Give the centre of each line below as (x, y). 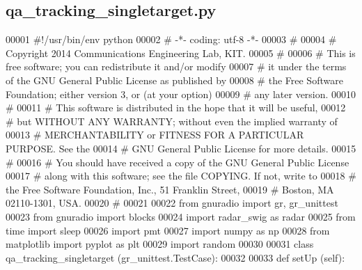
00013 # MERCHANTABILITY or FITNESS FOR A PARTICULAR (155, 135)
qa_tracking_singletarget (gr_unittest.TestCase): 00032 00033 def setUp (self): (175, 257)
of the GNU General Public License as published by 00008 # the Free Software (174, 80)
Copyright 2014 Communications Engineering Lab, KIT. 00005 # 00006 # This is (181, 53)
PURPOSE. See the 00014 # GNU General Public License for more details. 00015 (181, 148)
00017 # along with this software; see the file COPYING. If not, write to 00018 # (181, 176)
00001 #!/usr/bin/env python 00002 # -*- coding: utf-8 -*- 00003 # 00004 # (171, 39)
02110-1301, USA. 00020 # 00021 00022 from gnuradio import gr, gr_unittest (172, 203)
